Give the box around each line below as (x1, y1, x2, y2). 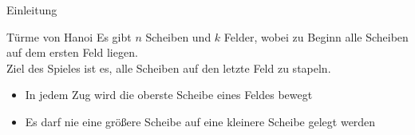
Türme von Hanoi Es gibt (6, 28, 132, 45)
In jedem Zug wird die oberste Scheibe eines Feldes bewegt (25, 86, 313, 103)
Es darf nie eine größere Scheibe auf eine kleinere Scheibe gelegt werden (25, 113, 376, 129)
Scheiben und (145, 28, 211, 45)
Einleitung (6, 2, 57, 18)
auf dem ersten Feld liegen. (6, 44, 138, 61)
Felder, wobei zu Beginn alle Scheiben (223, 28, 409, 45)
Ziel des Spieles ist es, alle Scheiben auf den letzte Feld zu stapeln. (6, 59, 331, 76)
